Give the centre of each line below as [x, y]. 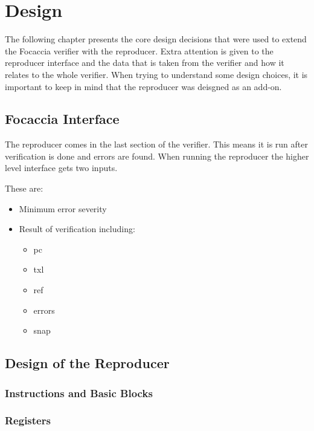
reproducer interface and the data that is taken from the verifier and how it [145, 63]
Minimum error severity [63, 208]
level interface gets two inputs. [61, 168]
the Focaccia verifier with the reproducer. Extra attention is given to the [139, 50]
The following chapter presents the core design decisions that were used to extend [156, 39]
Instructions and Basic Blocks [79, 393]
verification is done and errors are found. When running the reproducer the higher [157, 156]
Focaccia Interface [62, 119]
